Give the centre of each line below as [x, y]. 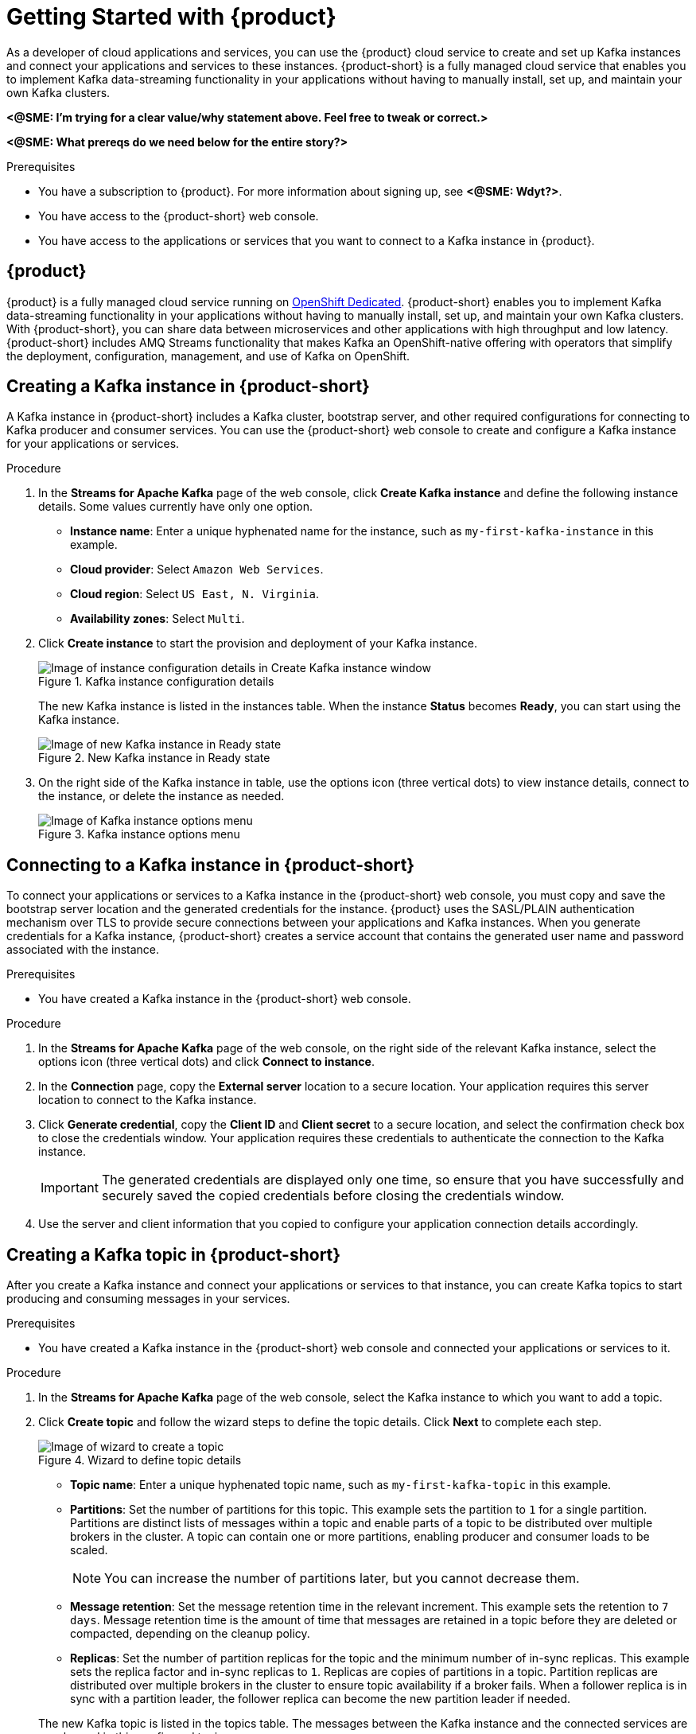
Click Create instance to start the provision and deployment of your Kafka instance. [258, 643]
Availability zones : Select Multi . [157, 619]
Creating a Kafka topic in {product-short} [174, 1254]
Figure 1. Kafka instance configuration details [156, 682]
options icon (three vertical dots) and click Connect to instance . [206, 1062]
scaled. [89, 1550]
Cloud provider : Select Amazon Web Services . [197, 570]
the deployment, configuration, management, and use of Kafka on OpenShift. [208, 356]
